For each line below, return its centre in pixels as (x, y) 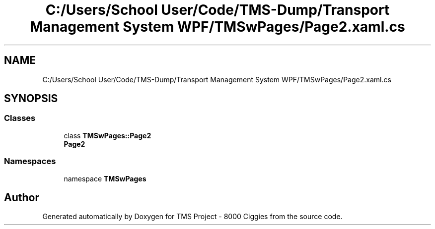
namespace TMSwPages (105, 178)
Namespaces (30, 161)
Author (22, 197)
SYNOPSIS (31, 99)
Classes (20, 118)
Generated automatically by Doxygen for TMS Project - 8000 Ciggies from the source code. (192, 217)
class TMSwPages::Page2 (108, 135)
